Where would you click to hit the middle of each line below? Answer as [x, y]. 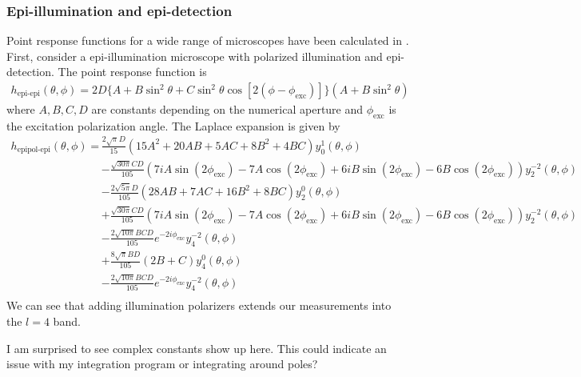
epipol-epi [34, 150]
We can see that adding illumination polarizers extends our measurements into [199, 305]
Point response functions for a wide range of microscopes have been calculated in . [208, 40]
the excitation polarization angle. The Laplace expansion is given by [173, 125]
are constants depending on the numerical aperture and [227, 109]
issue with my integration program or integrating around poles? [162, 364]
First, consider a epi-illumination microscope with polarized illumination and [195, 56]
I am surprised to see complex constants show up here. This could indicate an [197, 348]
